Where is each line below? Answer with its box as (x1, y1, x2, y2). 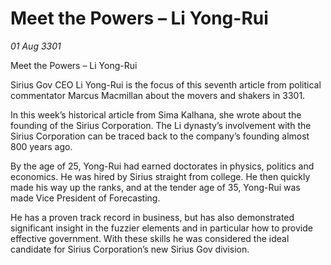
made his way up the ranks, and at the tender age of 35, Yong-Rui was (10, 181, 301, 193)
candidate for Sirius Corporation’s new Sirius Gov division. (10, 243, 250, 255)
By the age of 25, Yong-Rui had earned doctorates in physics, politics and (10, 160, 315, 172)
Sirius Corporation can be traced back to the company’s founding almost (10, 130, 310, 142)
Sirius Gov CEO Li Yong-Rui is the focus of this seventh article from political (10, 78, 322, 91)
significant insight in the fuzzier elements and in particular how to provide (10, 222, 313, 234)
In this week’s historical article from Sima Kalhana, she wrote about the (10, 108, 302, 121)
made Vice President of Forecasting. (10, 192, 161, 204)
